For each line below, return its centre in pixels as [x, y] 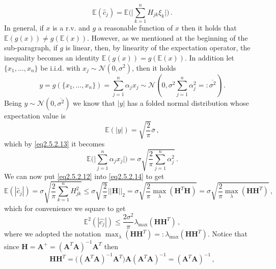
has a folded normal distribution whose [188, 103]
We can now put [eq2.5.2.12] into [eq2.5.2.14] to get [84, 176]
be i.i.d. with [60, 67]
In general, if [24, 28]
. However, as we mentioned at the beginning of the [168, 37]
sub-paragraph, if [31, 48]
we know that [94, 103]
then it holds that [209, 28]
